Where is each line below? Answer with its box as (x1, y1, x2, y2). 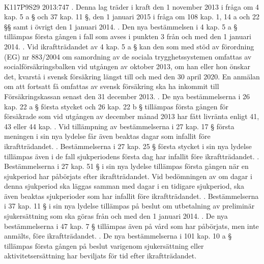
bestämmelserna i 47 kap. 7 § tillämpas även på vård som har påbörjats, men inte (4, 220, 259, 231)
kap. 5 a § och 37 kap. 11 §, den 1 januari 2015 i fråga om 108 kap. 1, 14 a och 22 (4, 11, 260, 22)
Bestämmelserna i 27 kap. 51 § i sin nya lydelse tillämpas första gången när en (4, 161, 249, 171)
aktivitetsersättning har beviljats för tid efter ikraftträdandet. (4, 250, 197, 261)
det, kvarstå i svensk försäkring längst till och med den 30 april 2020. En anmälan (4, 71, 260, 81)
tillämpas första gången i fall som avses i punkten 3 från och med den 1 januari (4, 31, 251, 42)
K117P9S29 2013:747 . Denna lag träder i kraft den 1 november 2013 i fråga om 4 (4, 1, 259, 12)
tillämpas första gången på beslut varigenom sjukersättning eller (4, 240, 204, 251)
